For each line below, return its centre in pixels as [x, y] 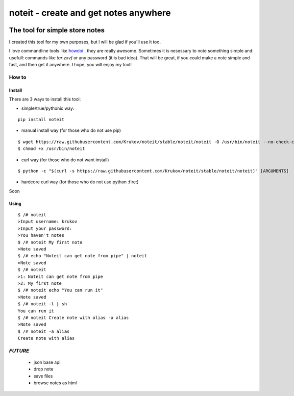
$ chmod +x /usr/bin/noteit [51, 149]
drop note [43, 369]
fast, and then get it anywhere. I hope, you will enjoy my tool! [70, 65]
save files [43, 376]
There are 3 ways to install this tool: [45, 99]
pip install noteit [41, 119]
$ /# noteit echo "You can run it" [61, 290]
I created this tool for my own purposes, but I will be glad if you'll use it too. [85, 42]
